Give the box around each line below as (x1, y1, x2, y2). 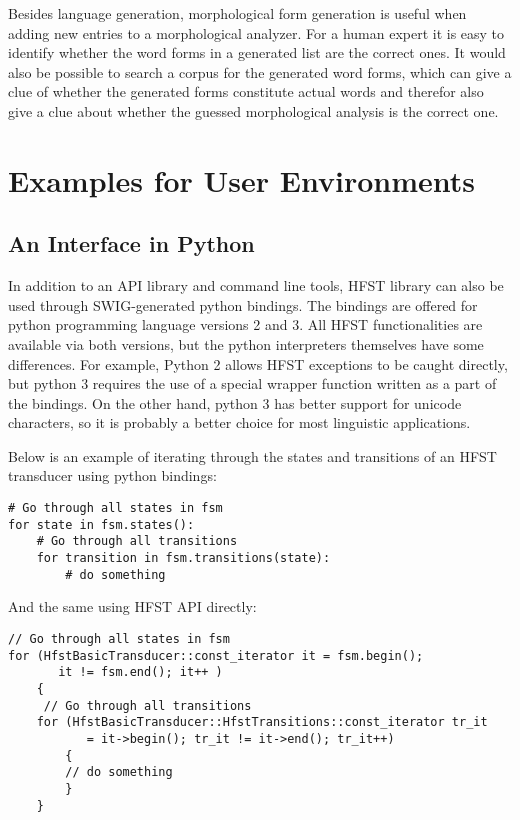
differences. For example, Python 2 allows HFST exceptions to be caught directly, (8, 353, 508, 374)
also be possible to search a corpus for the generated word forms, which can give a (8, 61, 512, 82)
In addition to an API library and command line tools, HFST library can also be (8, 275, 504, 296)
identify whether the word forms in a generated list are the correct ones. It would (8, 42, 506, 63)
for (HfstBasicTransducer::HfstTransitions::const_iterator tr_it (36, 715, 488, 730)
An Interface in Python (8, 228, 255, 259)
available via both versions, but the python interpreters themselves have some (8, 333, 484, 354)
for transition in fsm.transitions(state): (36, 551, 331, 566)
